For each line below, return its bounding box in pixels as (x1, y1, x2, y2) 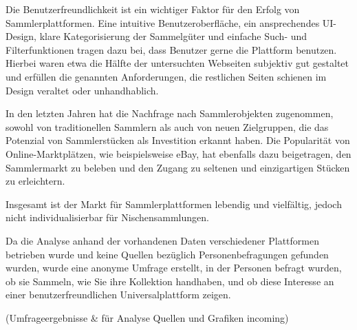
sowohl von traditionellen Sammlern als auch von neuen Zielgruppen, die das (6, 119, 329, 134)
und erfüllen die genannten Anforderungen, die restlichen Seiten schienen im (6, 69, 327, 83)
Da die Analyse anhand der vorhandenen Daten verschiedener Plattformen (6, 233, 319, 247)
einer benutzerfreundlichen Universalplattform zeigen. (6, 287, 231, 302)
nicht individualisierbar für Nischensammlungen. (6, 210, 209, 225)
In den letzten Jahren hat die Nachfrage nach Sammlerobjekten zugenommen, (6, 106, 334, 121)
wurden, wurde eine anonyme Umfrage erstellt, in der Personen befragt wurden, (6, 260, 342, 275)
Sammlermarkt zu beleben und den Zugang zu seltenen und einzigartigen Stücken (6, 160, 350, 174)
